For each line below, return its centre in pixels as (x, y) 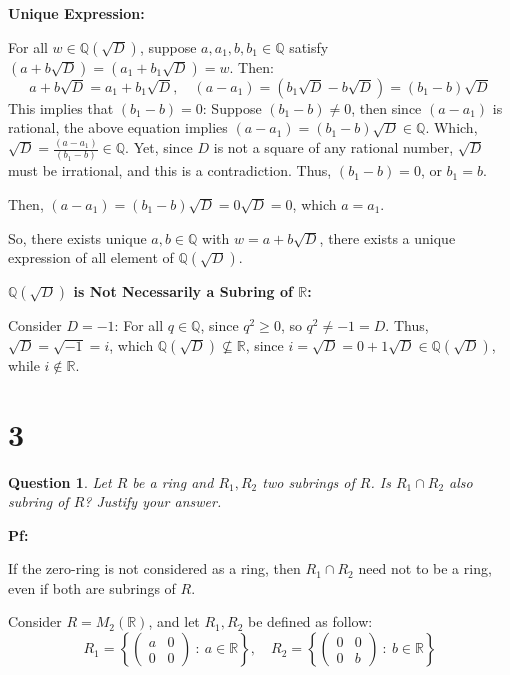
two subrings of (308, 481)
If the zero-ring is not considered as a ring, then (154, 568)
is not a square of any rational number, (333, 147)
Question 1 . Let (60, 481)
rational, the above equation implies (118, 127)
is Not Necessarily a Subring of (183, 291)
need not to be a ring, (425, 568)
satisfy (309, 46)
